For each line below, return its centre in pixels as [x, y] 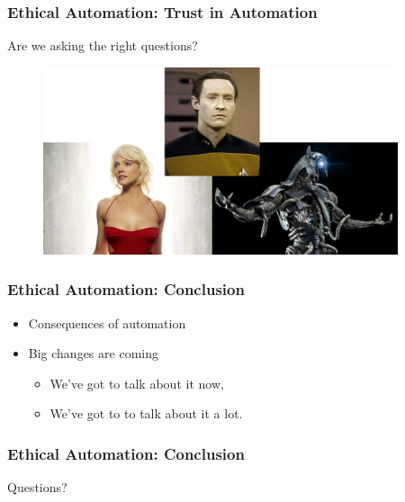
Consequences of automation [107, 323]
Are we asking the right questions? [103, 45]
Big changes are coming [93, 353]
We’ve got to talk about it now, [137, 383]
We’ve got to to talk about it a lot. [146, 413]
